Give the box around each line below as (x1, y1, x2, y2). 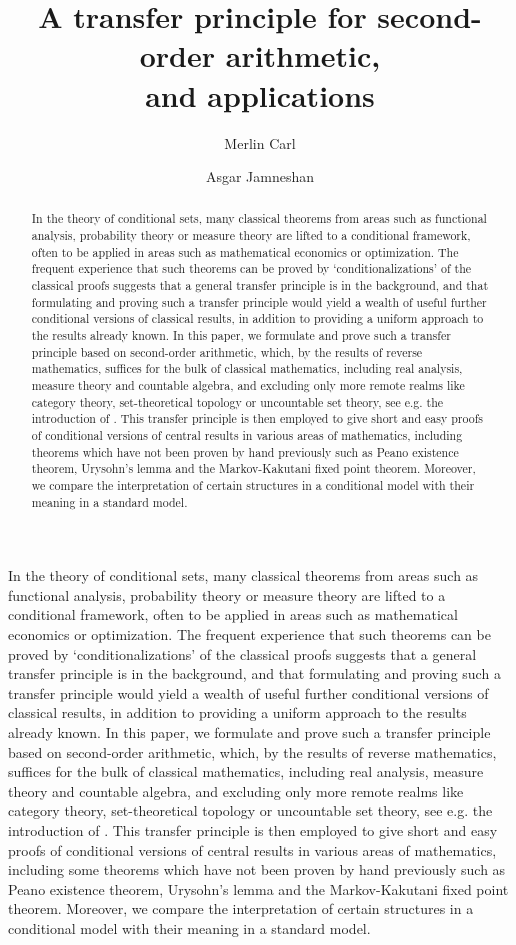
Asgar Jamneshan (205, 166, 315, 187)
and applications (145, 74, 375, 115)
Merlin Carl (224, 132, 296, 153)
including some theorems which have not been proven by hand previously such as (8, 859, 506, 880)
